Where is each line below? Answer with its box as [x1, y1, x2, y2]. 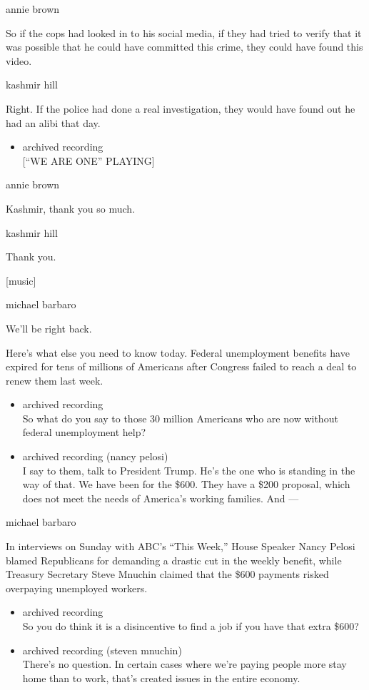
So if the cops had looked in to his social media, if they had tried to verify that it [6, 25, 362, 40]
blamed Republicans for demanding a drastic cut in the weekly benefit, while [6, 552, 342, 567]
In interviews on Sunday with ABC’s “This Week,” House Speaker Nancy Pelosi [6, 539, 355, 554]
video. [6, 53, 32, 68]
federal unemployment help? [22, 425, 146, 440]
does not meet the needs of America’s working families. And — [22, 490, 299, 505]
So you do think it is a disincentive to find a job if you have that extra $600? [22, 619, 359, 633]
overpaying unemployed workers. [6, 580, 148, 595]
